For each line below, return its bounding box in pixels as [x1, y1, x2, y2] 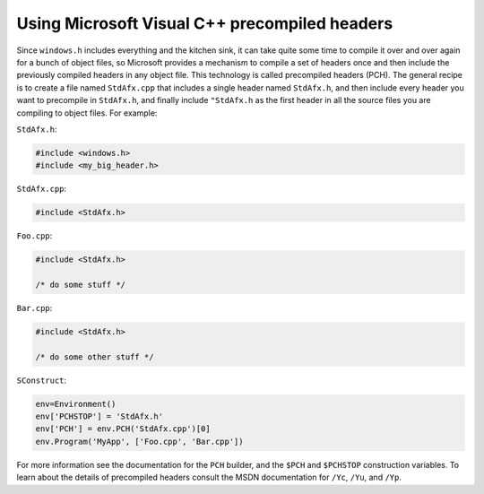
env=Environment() [35, 399, 117, 409]
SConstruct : [16, 375, 67, 386]
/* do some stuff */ [35, 279, 125, 290]
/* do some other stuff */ [35, 351, 154, 362]
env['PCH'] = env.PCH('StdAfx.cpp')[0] [35, 424, 211, 434]
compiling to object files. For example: [16, 108, 158, 118]
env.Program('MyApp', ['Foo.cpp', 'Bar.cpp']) [35, 436, 244, 446]
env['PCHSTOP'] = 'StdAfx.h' [35, 412, 164, 421]
